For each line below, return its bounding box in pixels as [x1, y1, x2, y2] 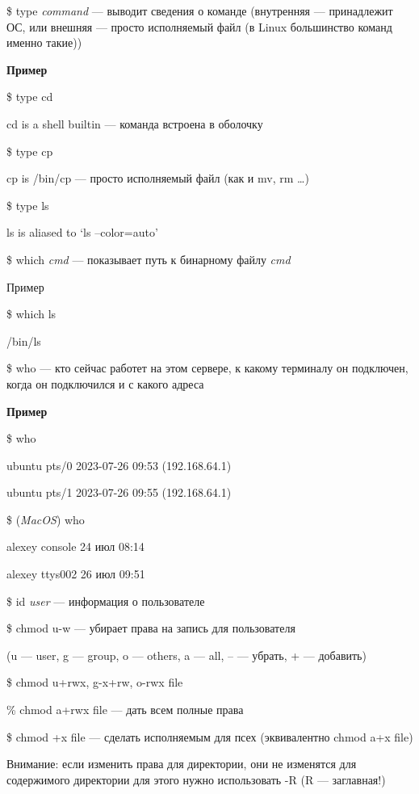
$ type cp [6, 142, 53, 159]
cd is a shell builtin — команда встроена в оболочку [6, 115, 263, 132]
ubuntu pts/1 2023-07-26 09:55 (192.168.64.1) [6, 484, 232, 501]
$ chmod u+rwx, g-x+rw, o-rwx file [6, 674, 183, 691]
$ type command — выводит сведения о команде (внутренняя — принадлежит [6, 2, 393, 19]
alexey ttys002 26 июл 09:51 [6, 565, 145, 582]
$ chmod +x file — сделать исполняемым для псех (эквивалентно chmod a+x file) [6, 728, 413, 745]
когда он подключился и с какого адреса [6, 375, 204, 392]
